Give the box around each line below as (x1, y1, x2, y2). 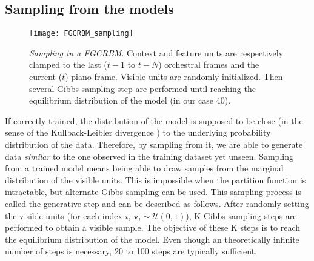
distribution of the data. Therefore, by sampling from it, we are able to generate (5, 138, 303, 151)
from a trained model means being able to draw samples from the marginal (5, 162, 284, 174)
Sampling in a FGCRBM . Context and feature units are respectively (29, 46, 284, 59)
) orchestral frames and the (158, 58, 259, 71)
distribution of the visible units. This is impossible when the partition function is (5, 173, 306, 186)
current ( (29, 70, 62, 83)
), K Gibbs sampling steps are (185, 209, 297, 222)
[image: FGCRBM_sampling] (29, 29, 133, 38)
